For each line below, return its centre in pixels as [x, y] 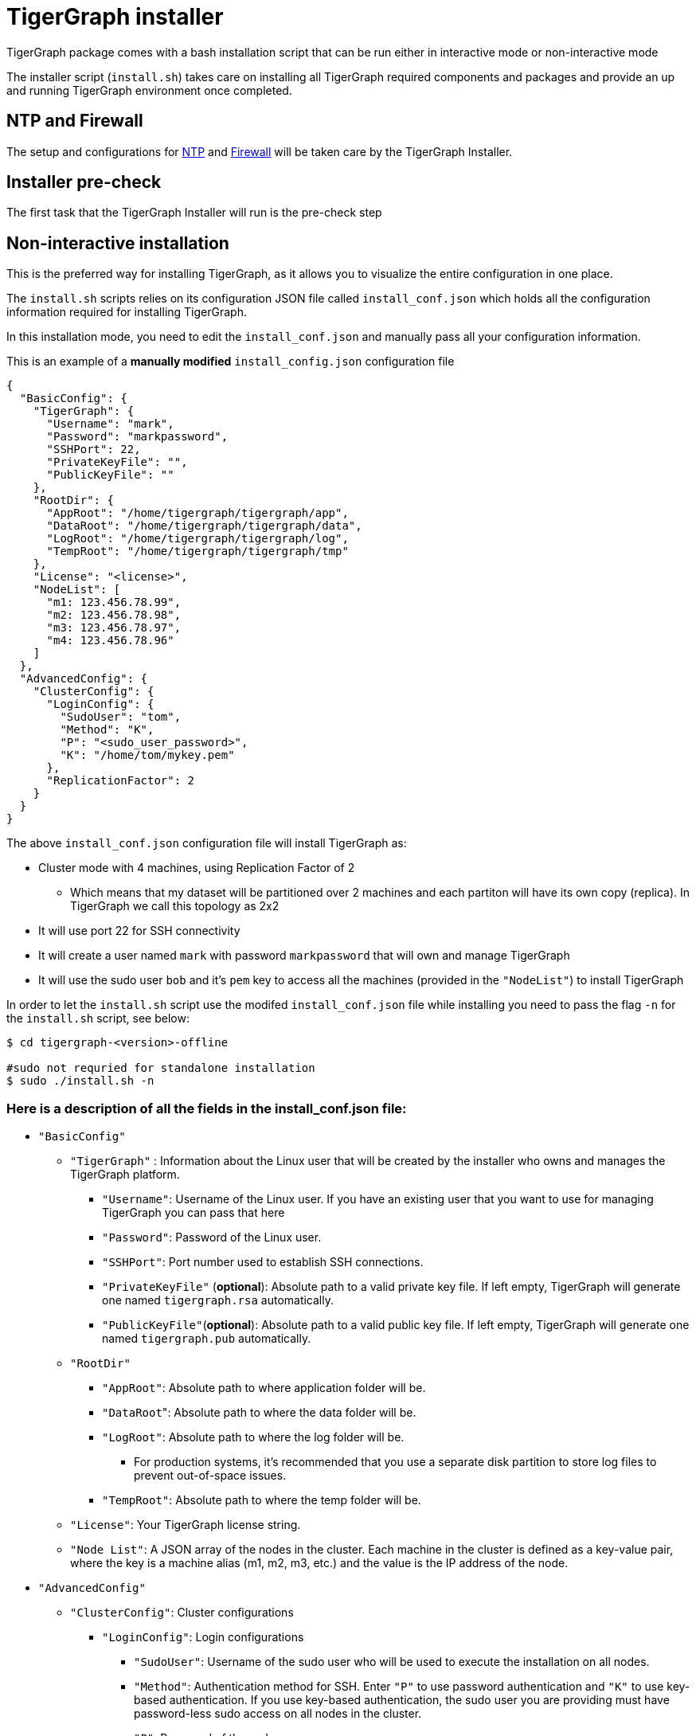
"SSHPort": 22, [94, 450]
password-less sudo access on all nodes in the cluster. [278, 1714]
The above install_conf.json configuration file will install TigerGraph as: [207, 843]
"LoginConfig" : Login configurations [203, 1637]
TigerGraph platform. [125, 1175]
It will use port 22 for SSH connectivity [139, 931]
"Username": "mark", [110, 424]
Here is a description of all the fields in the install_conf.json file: [207, 1108]
